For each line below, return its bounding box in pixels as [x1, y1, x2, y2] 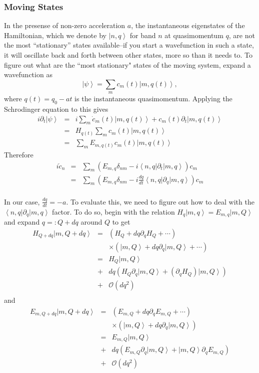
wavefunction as [4, 69, 52, 80]
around [80, 217, 102, 227]
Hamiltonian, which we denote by [4, 30, 106, 40]
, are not [228, 30, 255, 40]
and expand [4, 217, 40, 227]
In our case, [4, 196, 40, 207]
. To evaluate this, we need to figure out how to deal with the [66, 196, 254, 207]
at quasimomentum [164, 30, 223, 40]
